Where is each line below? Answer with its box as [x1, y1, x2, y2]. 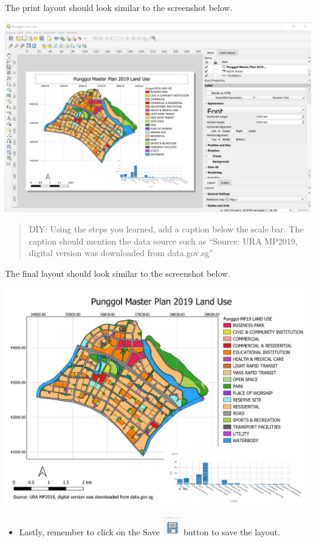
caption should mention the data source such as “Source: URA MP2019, [29, 234, 298, 247]
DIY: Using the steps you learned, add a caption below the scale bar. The [29, 223, 304, 235]
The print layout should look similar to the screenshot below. [5, 1, 233, 13]
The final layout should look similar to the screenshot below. [5, 267, 230, 280]
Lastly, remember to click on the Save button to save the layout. [19, 525, 280, 538]
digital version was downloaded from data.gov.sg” [29, 246, 213, 259]
